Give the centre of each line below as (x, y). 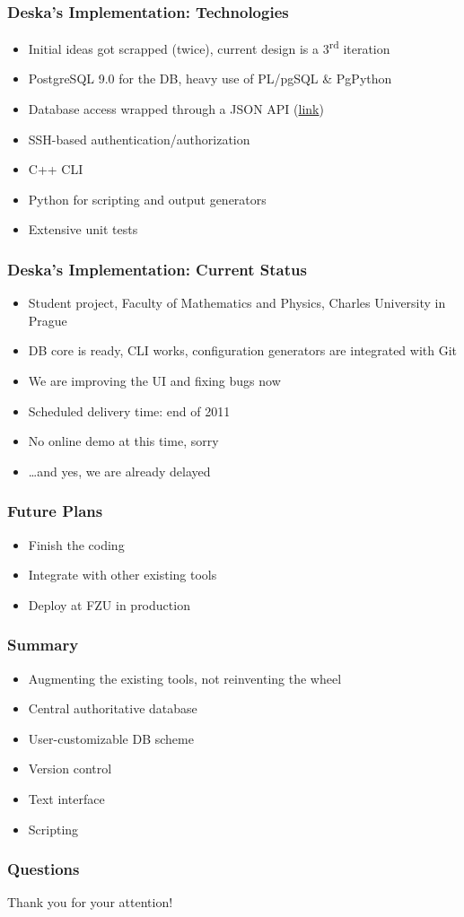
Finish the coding (76, 544)
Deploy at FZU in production (109, 604)
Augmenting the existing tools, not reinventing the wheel (185, 678)
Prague (48, 320)
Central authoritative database (113, 708)
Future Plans (55, 511)
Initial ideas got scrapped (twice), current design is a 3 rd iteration (209, 47)
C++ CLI (56, 169)
